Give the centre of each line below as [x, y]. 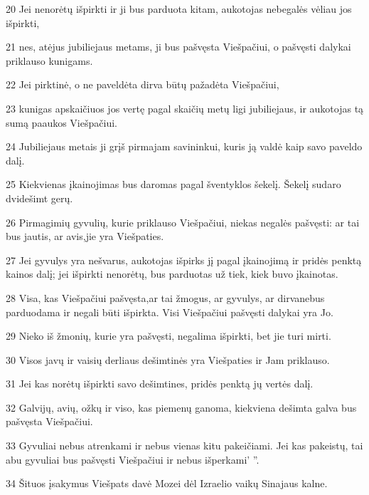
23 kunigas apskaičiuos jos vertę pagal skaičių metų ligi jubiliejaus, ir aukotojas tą [185, 108]
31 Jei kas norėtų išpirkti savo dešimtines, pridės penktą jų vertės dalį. [160, 384]
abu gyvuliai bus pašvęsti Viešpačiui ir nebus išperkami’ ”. [133, 459]
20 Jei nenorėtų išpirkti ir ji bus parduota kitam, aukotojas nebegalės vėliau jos [179, 9]
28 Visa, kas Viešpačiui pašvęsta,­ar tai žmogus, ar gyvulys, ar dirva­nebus [165, 297]
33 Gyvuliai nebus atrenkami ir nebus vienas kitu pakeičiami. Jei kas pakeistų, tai [184, 445]
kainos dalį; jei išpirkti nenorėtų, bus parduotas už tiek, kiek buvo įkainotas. [172, 274]
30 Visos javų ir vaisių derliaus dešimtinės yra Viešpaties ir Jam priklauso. [168, 359]
